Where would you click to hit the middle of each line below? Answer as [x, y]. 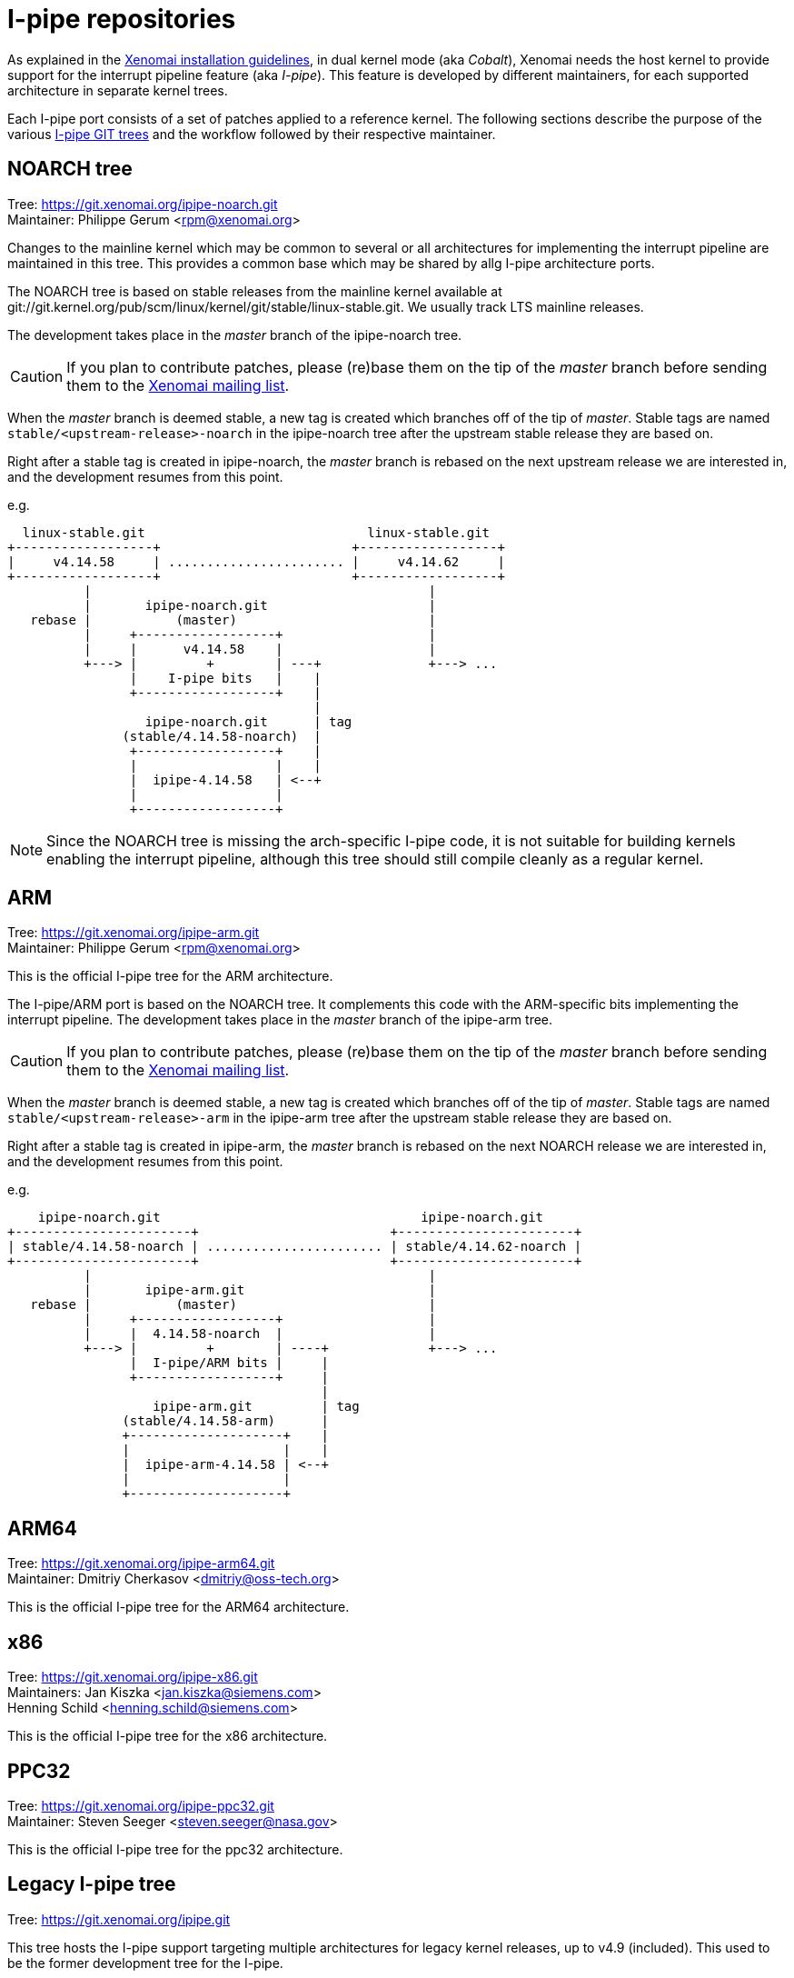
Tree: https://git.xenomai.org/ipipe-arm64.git [141, 1563]
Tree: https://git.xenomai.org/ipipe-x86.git [133, 1677]
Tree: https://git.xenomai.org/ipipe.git [119, 1919]
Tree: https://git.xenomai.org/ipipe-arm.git [134, 933]
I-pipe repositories [122, 19]
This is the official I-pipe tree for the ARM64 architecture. [179, 1607]
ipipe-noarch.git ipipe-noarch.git [291, 1218]
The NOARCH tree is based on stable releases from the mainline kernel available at [255, 291]
